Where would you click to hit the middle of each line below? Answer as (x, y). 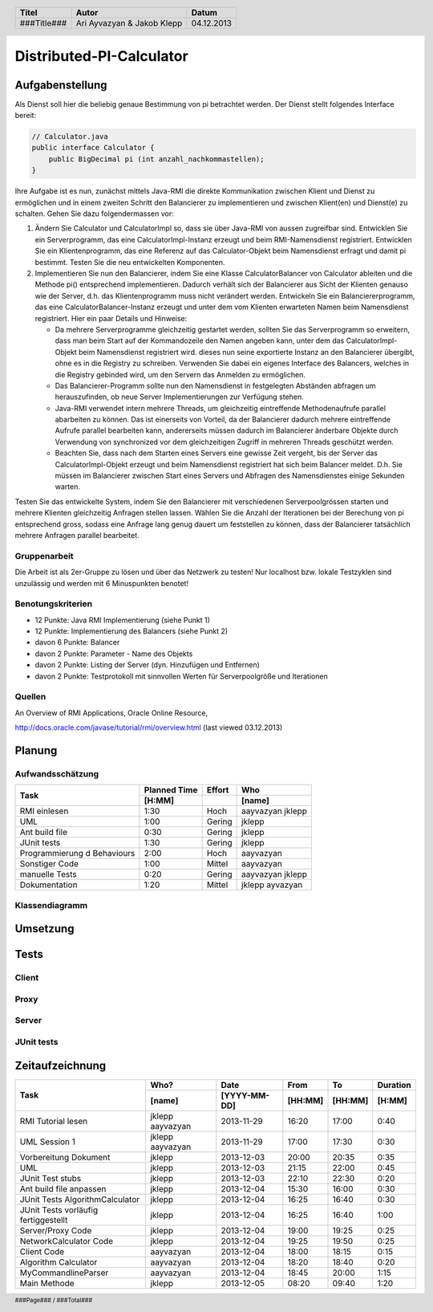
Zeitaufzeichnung (61, 1065)
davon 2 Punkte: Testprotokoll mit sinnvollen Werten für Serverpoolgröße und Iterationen (181, 676)
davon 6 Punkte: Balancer (77, 642)
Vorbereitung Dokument (65, 1157)
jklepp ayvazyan (272, 885)
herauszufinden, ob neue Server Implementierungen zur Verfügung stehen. (179, 397)
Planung (36, 750)
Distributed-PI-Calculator (101, 57)
